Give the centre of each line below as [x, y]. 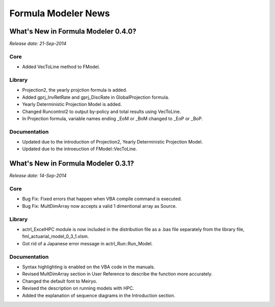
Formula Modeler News [60, 13]
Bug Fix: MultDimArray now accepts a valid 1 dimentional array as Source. [100, 206]
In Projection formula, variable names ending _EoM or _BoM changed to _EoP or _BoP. [113, 118]
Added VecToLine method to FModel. [61, 67]
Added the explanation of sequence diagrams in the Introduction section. [99, 295]
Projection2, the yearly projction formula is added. [75, 90]
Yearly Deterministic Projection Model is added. [72, 104]
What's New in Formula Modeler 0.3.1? [72, 164]
